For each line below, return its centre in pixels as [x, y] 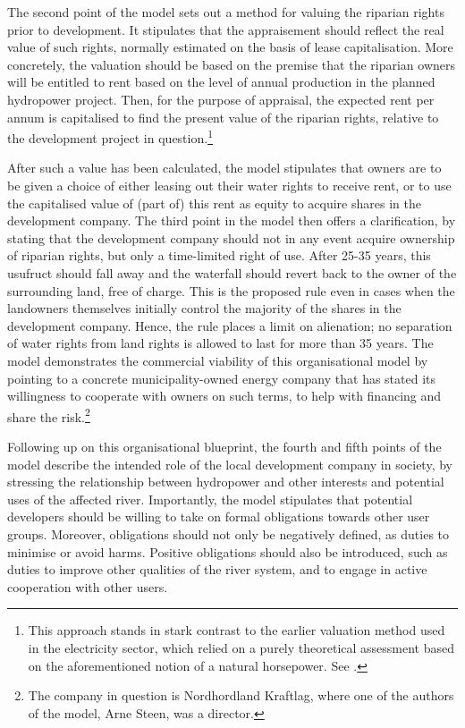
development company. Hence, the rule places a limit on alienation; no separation [230, 325]
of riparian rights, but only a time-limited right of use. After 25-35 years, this [219, 255]
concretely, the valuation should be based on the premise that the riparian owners [232, 64]
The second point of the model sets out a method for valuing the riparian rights [226, 12]
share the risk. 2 [49, 415]
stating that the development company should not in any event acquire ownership [231, 237]
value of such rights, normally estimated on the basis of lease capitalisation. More [230, 47]
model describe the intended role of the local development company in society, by [230, 464]
